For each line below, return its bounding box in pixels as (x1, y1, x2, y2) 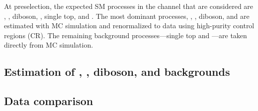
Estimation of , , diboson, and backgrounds (4, 64, 230, 79)
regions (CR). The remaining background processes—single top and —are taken (4, 30, 247, 40)
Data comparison (4, 93, 93, 109)
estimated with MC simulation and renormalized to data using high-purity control (4, 20, 255, 31)
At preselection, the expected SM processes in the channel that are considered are (4, 1, 254, 11)
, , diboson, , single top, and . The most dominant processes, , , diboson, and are (4, 10, 250, 21)
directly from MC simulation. (4, 40, 93, 50)
